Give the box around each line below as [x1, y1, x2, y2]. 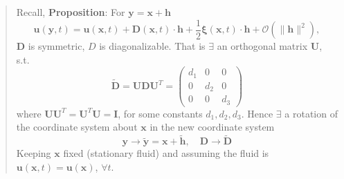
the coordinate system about [16, 120, 138, 134]
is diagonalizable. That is [99, 39, 206, 53]
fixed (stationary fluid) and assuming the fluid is [63, 146, 269, 160]
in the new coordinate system [150, 120, 275, 134]
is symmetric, [28, 39, 85, 53]
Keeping [16, 146, 51, 160]
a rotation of [284, 106, 338, 120]
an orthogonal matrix [217, 39, 308, 53]
